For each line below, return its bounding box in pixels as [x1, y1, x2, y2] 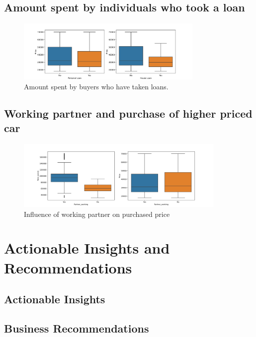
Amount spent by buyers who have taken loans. [24, 81, 169, 91]
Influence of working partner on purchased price [24, 208, 170, 219]
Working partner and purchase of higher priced [4, 105, 253, 121]
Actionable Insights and [4, 238, 170, 258]
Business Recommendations [4, 320, 149, 336]
